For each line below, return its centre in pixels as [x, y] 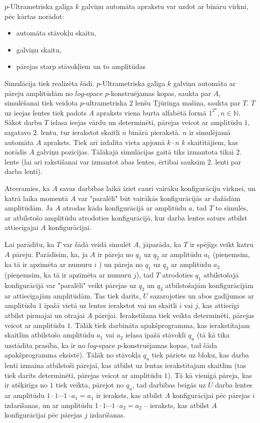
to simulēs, [232, 208]
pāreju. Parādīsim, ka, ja [50, 254]
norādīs [16, 152]
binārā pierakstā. [154, 132]
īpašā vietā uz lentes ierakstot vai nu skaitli [110, 305]
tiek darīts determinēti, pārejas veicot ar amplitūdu [83, 375]
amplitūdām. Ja [29, 208]
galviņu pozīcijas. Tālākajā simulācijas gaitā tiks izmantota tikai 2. [139, 152]
